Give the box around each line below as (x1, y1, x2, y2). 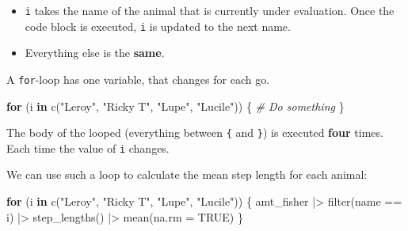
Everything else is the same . (25, 44, 165, 61)
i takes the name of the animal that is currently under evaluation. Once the (25, 2, 395, 18)
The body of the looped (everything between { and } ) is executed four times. (6, 124, 383, 141)
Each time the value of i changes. (6, 139, 170, 156)
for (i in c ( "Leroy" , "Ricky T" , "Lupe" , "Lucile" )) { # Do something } (6, 97, 345, 114)
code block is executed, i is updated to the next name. (25, 17, 291, 34)
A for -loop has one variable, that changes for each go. (6, 70, 270, 87)
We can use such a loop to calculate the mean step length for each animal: (6, 166, 368, 183)
